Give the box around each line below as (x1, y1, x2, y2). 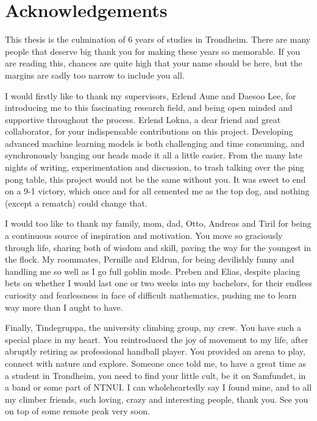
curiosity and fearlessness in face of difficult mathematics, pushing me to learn (5, 289, 297, 301)
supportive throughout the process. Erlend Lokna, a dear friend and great (5, 113, 281, 126)
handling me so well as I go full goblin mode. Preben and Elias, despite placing (5, 264, 301, 277)
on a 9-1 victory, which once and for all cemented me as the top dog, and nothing (5, 185, 310, 197)
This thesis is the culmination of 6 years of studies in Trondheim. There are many (5, 33, 311, 46)
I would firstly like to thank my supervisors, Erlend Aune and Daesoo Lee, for (5, 89, 296, 102)
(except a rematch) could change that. (5, 196, 148, 209)
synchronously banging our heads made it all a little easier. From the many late (5, 149, 302, 161)
